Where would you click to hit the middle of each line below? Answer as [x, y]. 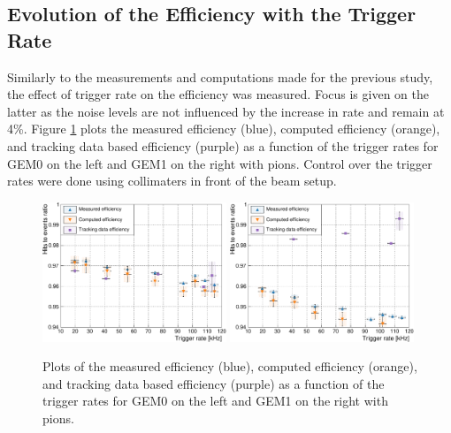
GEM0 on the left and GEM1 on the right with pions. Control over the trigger [220, 163]
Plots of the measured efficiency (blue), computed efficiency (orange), [230, 366]
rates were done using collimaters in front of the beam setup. [172, 181]
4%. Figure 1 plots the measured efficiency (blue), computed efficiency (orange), [224, 129]
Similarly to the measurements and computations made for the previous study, [220, 76]
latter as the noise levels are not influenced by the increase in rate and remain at [226, 111]
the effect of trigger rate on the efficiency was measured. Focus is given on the [218, 94]
